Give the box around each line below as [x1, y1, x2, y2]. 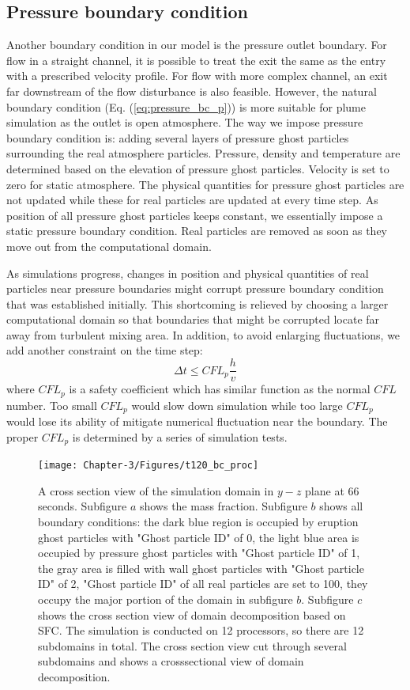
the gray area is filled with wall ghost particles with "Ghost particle [38, 559, 364, 576]
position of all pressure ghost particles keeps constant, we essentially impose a [6, 207, 383, 223]
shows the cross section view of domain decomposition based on [38, 606, 346, 623]
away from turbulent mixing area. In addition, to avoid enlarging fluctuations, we [6, 326, 401, 343]
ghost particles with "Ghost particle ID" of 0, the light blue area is [38, 529, 359, 545]
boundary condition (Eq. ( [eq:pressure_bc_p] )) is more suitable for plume [6, 98, 366, 115]
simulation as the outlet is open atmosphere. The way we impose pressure [6, 114, 363, 131]
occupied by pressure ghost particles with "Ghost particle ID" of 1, [38, 544, 360, 561]
